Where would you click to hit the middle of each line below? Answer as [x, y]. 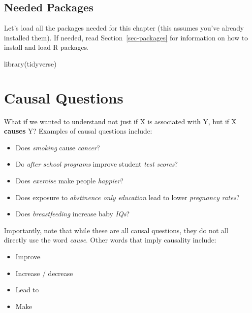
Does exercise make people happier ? [69, 181]
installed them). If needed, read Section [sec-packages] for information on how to [126, 37]
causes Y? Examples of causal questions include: [78, 131]
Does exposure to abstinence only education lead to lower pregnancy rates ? [127, 197]
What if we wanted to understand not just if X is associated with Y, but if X [120, 121]
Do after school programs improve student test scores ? [97, 164]
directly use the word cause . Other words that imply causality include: [110, 240]
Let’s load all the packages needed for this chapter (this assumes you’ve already [124, 28]
